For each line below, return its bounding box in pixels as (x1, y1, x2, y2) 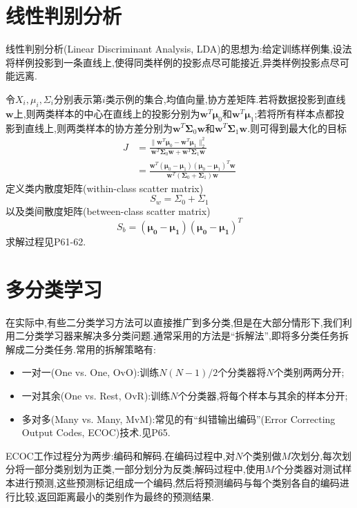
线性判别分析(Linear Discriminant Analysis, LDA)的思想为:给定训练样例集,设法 (6, 41, 352, 56)
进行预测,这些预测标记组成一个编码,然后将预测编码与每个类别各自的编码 (15, 475, 340, 489)
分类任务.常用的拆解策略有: (34, 341, 156, 356)
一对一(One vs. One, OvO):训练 (21, 365, 160, 379)
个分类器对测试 (274, 462, 342, 476)
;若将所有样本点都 (254, 106, 335, 120)
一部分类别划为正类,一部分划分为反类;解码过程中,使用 (24, 462, 265, 476)
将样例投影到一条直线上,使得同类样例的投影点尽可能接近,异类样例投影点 (6, 55, 330, 69)
